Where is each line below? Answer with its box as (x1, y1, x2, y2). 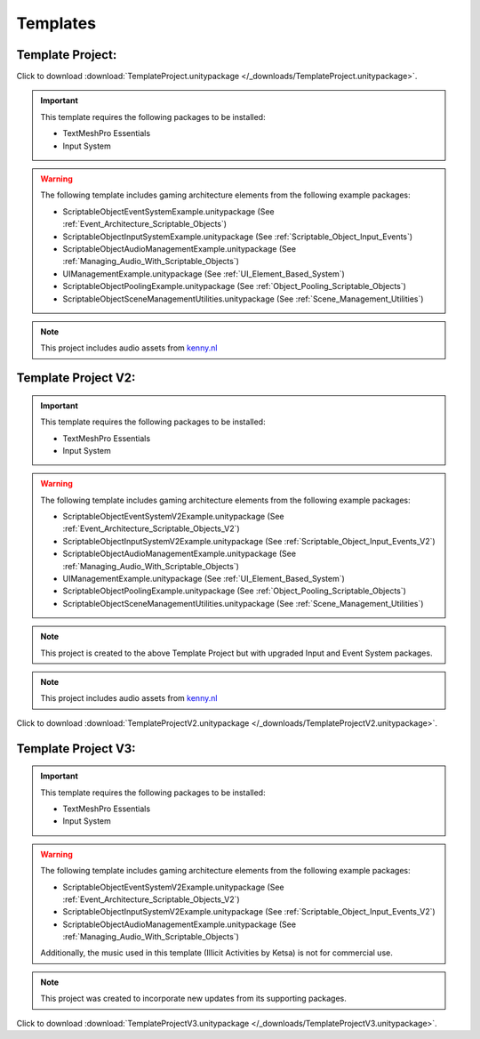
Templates (16, 13, 97, 33)
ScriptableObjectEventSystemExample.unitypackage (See (62, 205, 275, 217)
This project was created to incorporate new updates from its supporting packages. (40, 993, 347, 1004)
